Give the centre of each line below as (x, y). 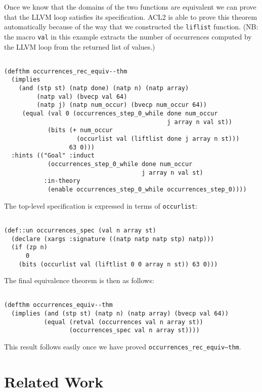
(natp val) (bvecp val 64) (82, 96)
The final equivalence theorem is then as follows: (79, 280)
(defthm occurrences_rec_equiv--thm (66, 71)
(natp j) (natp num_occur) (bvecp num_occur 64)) (122, 105)
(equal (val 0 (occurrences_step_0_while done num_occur (120, 114)
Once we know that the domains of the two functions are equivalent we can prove (130, 7)
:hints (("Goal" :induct (53, 156)
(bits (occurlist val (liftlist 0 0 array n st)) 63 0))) (118, 264)
